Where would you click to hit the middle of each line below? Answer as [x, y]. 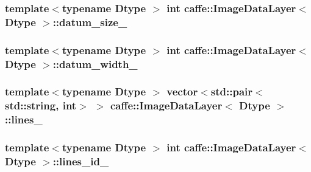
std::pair [232, 91]
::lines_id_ [81, 161]
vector [182, 91]
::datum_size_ [90, 22]
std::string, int [41, 105]
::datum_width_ [95, 64]
